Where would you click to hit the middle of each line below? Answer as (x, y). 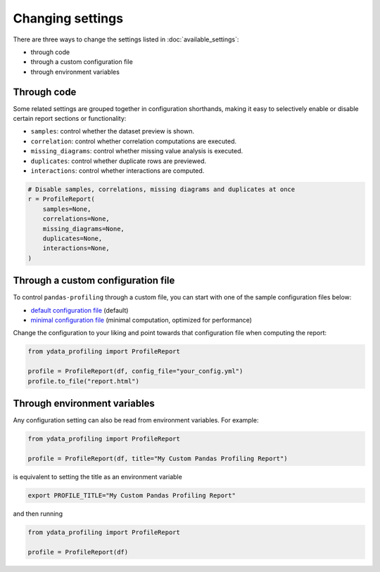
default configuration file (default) (80, 310)
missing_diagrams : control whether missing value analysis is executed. (137, 151)
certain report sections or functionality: (70, 119)
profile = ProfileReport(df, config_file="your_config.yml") (135, 371)
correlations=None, (76, 219)
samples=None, (67, 209)
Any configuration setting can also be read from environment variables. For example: (136, 420)
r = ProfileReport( (61, 199)
